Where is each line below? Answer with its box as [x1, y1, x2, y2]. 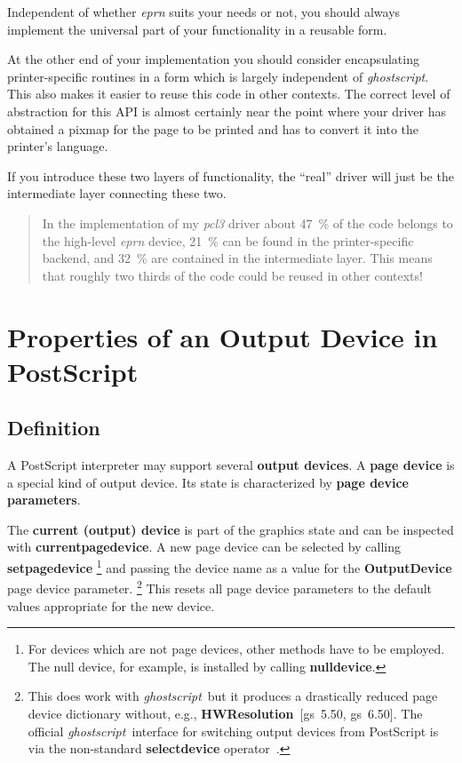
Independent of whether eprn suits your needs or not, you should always [7, 3, 401, 20]
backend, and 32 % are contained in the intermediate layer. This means [42, 249, 433, 267]
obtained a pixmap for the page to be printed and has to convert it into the [7, 119, 418, 138]
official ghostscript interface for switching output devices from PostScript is [28, 721, 439, 740]
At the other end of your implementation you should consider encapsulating [7, 50, 419, 68]
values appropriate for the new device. [7, 596, 215, 615]
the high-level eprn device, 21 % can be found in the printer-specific [42, 231, 414, 250]
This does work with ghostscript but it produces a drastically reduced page [28, 687, 438, 705]
